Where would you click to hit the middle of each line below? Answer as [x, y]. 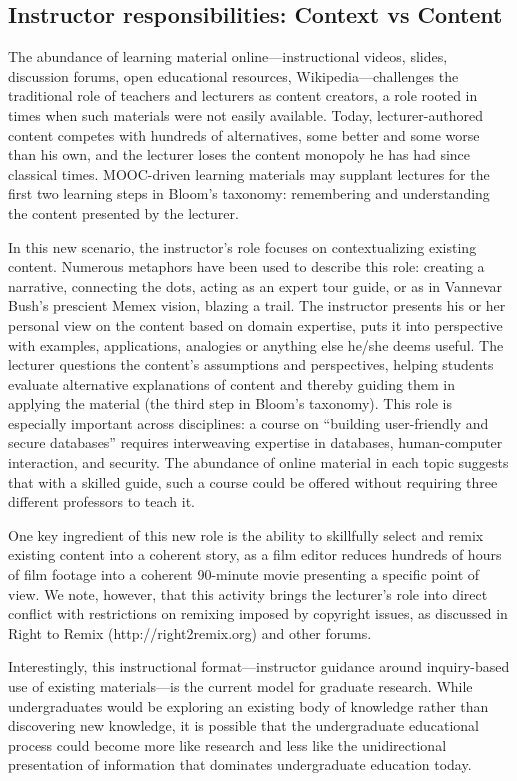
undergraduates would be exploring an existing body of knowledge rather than [248, 705]
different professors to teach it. [101, 501]
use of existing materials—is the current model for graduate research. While [240, 686]
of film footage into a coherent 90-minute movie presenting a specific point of [244, 574]
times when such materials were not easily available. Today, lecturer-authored [245, 114]
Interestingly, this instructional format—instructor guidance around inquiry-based [259, 666]
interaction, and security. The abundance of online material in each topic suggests [258, 462]
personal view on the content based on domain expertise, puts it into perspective [255, 324]
